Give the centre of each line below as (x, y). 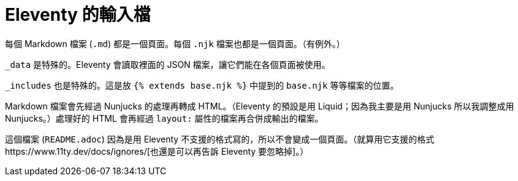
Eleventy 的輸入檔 (78, 15)
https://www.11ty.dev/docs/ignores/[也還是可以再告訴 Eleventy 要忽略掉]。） (157, 151)
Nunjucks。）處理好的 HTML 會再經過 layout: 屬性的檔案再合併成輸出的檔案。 (164, 118)
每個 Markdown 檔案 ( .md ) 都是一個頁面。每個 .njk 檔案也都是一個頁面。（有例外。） (175, 43)
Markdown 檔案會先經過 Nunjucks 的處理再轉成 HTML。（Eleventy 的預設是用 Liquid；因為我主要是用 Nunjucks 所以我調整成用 (260, 106)
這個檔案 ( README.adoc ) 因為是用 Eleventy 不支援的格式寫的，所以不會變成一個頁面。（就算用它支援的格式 (220, 139)
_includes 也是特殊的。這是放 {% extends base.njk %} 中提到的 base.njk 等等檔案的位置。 (202, 85)
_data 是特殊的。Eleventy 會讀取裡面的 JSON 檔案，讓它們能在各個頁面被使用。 (168, 64)
